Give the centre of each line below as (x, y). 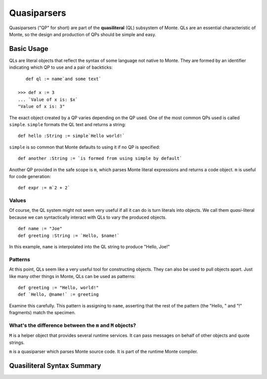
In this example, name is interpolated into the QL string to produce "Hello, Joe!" (89, 247)
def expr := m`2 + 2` (44, 188)
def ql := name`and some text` (63, 79)
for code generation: (30, 176)
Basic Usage (29, 49)
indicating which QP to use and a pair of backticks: (61, 67)
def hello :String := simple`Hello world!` (71, 136)
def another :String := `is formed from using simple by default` (100, 159)
